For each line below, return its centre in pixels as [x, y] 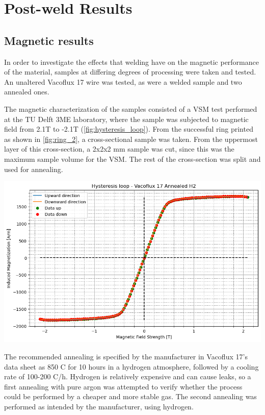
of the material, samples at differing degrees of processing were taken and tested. [130, 72]
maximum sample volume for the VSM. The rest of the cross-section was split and [132, 158]
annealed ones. [27, 92]
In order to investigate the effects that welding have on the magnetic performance [131, 62]
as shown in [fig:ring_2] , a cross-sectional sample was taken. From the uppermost [131, 139]
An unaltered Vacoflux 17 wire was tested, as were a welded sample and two [123, 81]
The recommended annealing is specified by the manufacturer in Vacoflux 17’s [126, 357]
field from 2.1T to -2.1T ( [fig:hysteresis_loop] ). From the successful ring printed [129, 129]
